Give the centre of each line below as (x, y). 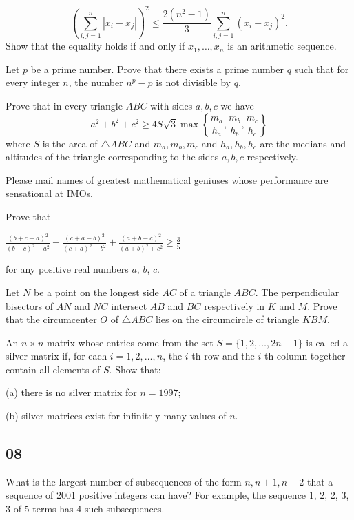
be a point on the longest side (96, 292)
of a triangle (205, 292)
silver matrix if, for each (56, 356)
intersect (129, 305)
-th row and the (221, 356)
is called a (327, 342)
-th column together (303, 356)
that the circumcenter (51, 319)
